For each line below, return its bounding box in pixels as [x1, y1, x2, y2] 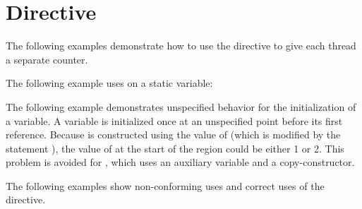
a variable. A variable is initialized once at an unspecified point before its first [6, 113, 343, 128]
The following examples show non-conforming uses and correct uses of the [6, 178, 325, 193]
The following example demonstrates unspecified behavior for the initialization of [6, 99, 356, 114]
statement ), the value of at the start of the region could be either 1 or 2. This [6, 141, 344, 155]
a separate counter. [6, 52, 88, 66]
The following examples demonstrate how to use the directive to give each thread [6, 38, 356, 53]
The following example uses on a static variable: [6, 76, 213, 90]
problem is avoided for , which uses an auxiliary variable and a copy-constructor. [6, 155, 355, 169]
